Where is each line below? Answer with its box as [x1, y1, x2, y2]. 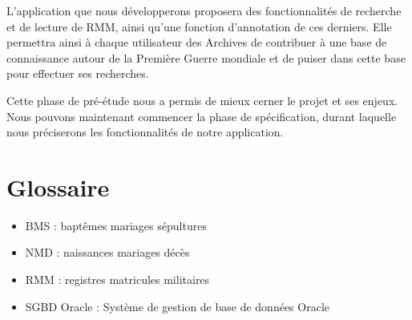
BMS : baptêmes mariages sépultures [25, 217, 207, 233]
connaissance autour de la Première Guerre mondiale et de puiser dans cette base [6, 49, 406, 66]
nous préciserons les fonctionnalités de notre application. [6, 124, 284, 140]
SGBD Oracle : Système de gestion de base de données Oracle [25, 298, 329, 314]
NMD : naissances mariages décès [25, 244, 190, 261]
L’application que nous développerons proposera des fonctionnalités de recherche [6, 2, 402, 18]
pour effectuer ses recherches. [6, 65, 149, 82]
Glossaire [6, 170, 110, 203]
